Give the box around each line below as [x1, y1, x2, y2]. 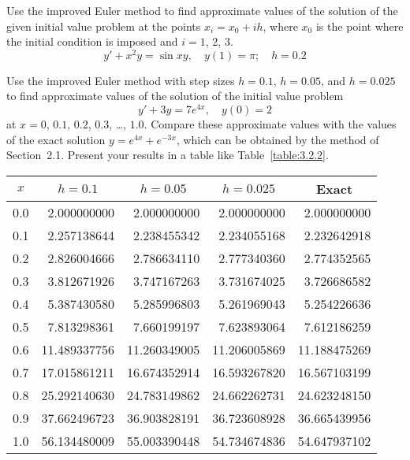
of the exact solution [6, 131, 106, 147]
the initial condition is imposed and [6, 33, 178, 50]
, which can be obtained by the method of [176, 131, 379, 147]
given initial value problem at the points [6, 17, 201, 34]
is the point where [315, 17, 404, 34]
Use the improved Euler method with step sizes [6, 72, 235, 88]
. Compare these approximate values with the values [143, 116, 397, 132]
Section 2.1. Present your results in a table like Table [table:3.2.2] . [6, 147, 329, 163]
